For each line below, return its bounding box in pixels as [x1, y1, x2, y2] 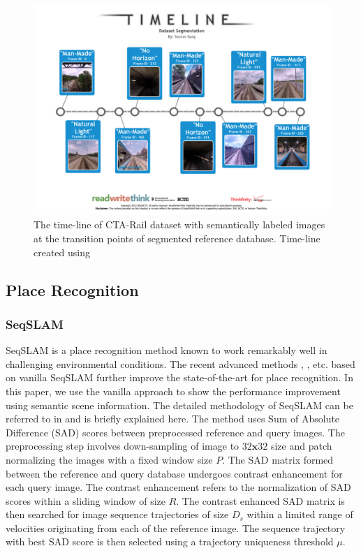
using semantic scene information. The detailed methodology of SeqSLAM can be [6, 397, 353, 412]
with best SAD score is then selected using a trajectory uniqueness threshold [6, 534, 334, 549]
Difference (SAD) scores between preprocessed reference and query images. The [6, 425, 345, 439]
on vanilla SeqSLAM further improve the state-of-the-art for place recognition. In [6, 370, 353, 385]
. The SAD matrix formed [222, 452, 334, 466]
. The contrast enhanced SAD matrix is [176, 493, 345, 508]
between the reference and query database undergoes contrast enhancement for [6, 466, 343, 480]
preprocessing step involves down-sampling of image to [6, 438, 240, 453]
